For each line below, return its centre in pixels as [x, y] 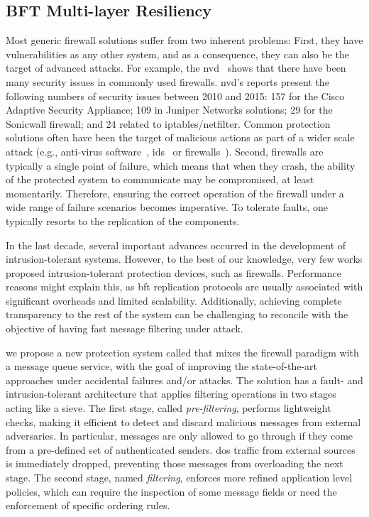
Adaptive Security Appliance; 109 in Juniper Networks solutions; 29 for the [169, 110]
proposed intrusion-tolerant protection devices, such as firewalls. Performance [174, 272]
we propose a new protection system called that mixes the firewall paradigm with [182, 352]
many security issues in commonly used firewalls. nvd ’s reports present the [167, 81]
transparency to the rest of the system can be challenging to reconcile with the [177, 314]
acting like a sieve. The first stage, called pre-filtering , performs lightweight [169, 408]
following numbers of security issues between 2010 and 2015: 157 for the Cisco [175, 96]
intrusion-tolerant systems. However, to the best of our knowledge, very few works [184, 259]
